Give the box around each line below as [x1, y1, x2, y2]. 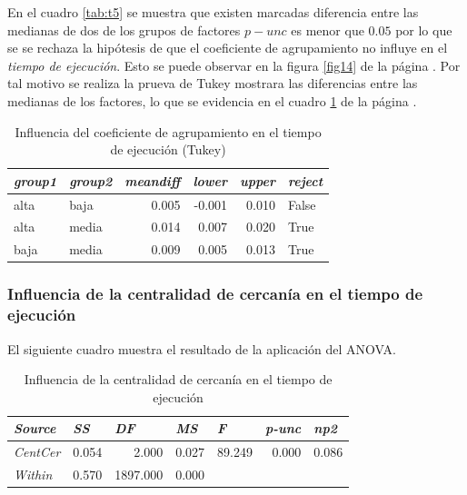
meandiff [124, 171, 181, 190]
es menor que [291, 20, 364, 39]
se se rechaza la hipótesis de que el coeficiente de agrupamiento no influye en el [7, 38, 448, 57]
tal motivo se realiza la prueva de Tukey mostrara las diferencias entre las [7, 74, 418, 93]
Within [14, 464, 53, 483]
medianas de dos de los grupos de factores [7, 20, 241, 39]
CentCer [14, 442, 61, 461]
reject [287, 171, 323, 190]
